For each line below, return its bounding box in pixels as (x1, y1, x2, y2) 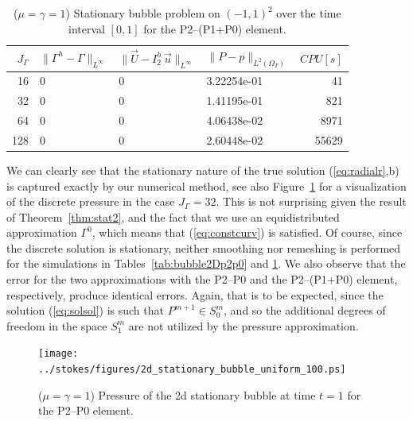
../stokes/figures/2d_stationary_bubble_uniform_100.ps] (38, 364, 346, 376)
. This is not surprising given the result (216, 193, 407, 210)
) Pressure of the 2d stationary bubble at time (90, 386, 316, 403)
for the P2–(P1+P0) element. (143, 20, 286, 37)
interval (68, 20, 105, 37)
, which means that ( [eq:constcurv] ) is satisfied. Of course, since (92, 224, 403, 241)
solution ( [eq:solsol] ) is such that (6, 302, 164, 319)
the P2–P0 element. (38, 402, 134, 419)
